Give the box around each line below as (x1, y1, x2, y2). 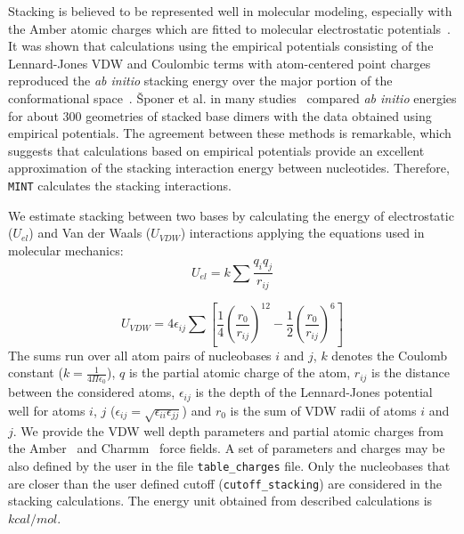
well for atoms (8, 400, 85, 419)
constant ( (8, 363, 63, 382)
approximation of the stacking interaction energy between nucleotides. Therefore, (8, 158, 450, 177)
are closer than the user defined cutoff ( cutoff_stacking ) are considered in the (8, 473, 442, 492)
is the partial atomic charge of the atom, (128, 363, 351, 382)
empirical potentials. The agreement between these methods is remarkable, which (8, 124, 452, 142)
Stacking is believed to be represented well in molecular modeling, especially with (8, 2, 452, 20)
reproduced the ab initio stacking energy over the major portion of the (8, 71, 393, 90)
